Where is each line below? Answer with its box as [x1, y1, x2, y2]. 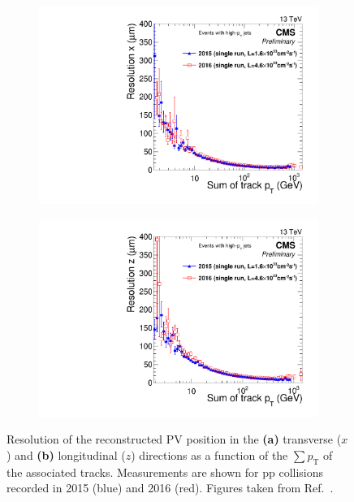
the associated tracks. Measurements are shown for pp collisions [6, 463, 324, 480]
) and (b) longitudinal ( [6, 447, 126, 463]
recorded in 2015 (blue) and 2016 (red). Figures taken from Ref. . [6, 479, 334, 496]
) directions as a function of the [131, 447, 288, 463]
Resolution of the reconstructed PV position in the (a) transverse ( [6, 431, 342, 448]
